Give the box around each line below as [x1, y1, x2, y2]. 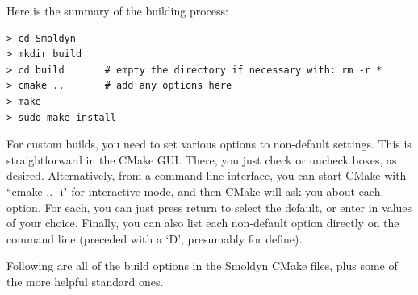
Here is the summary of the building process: [6, 2, 228, 19]
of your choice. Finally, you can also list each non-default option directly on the [6, 214, 399, 231]
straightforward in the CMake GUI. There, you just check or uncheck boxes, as [6, 151, 397, 168]
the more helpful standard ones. [6, 272, 164, 289]
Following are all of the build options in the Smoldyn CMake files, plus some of [6, 257, 398, 274]
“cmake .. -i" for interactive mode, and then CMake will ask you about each [6, 182, 381, 199]
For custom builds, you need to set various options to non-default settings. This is [6, 135, 412, 152]
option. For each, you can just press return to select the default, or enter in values [6, 198, 412, 215]
